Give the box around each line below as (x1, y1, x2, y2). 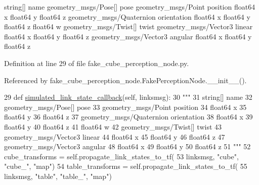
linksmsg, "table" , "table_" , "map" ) (4, 170, 112, 181)
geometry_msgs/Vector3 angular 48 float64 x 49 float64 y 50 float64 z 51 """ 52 (4, 141, 251, 152)
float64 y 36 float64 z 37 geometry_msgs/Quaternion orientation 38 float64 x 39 (4, 111, 253, 122)
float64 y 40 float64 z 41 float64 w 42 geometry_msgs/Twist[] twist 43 (4, 121, 222, 132)
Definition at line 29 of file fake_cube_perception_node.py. (4, 57, 189, 68)
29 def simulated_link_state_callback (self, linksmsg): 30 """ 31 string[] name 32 (4, 92, 252, 102)
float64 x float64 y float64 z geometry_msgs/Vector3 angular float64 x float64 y (4, 31, 252, 41)
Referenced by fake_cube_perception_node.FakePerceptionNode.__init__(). (4, 75, 247, 85)
